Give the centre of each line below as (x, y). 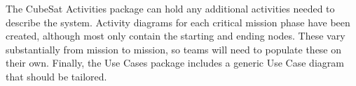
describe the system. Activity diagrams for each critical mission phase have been (178, 22)
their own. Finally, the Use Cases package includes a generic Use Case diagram (175, 63)
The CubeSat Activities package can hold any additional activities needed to (170, 8)
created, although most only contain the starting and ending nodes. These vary (176, 36)
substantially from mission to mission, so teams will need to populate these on (174, 49)
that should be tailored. (56, 76)
